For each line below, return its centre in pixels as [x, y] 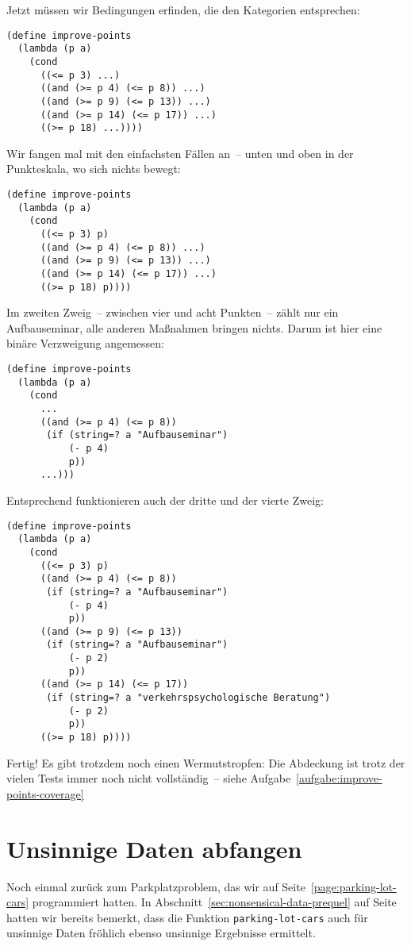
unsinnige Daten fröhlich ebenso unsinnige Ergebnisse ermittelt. [161, 933]
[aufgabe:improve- [339, 778]
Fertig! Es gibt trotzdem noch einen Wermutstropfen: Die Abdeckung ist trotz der [206, 762]
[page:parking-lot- [353, 886]
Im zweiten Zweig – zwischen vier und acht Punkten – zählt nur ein [173, 312]
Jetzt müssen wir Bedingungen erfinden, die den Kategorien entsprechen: [183, 10]
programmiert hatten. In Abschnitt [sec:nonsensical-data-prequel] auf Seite [214, 902]
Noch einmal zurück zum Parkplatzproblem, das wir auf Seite [156, 886]
